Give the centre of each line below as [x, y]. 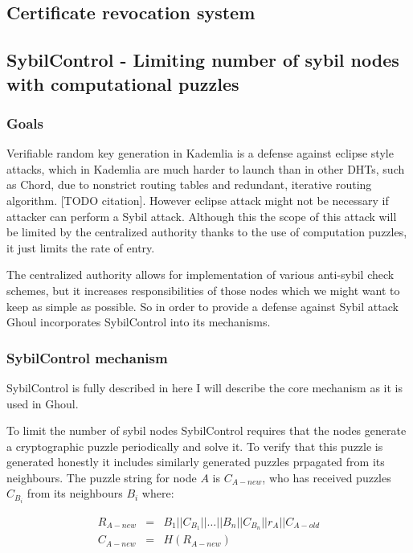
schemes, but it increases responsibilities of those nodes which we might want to [203, 290]
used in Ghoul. [43, 403]
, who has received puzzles [327, 477]
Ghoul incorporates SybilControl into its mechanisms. [139, 322]
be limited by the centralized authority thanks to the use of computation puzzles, [207, 232]
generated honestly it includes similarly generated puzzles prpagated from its [196, 462]
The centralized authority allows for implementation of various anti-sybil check [200, 274]
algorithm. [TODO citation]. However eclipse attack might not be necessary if [198, 200]
